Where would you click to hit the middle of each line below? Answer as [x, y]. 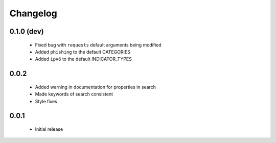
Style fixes [46, 101]
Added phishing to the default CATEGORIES [83, 52]
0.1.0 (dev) [27, 31]
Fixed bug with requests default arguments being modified [98, 45]
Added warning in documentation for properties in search [95, 87]
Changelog [33, 13]
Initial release [49, 129]
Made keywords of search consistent [74, 94]
